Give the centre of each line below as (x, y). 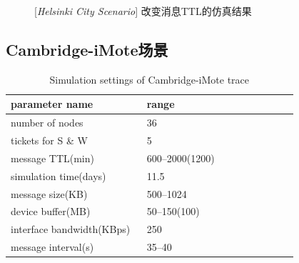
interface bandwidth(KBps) (71, 229)
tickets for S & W (49, 140)
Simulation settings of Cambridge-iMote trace (149, 79)
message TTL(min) (52, 158)
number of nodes (47, 123)
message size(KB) (49, 193)
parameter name (52, 104)
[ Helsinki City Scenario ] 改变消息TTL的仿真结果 (143, 11)
